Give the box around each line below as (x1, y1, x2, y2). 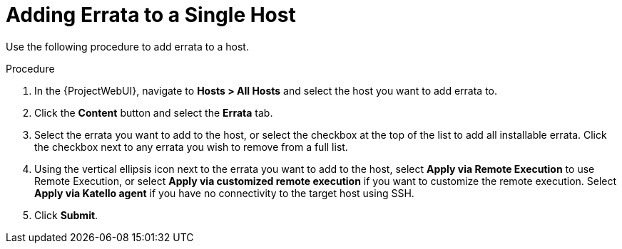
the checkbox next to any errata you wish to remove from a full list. (34, 140, 348, 153)
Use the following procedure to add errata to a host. (6, 40, 249, 53)
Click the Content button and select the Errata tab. (34, 106, 273, 119)
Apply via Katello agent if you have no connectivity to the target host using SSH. (34, 186, 414, 199)
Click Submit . (34, 208, 98, 221)
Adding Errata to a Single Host (6, 3, 296, 27)
